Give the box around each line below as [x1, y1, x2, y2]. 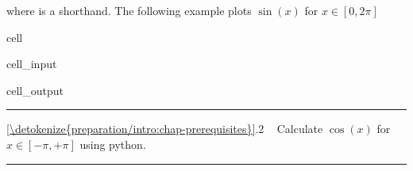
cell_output [6, 82, 64, 98]
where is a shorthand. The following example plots [6, 2, 252, 18]
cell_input [6, 55, 57, 72]
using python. [79, 135, 146, 152]
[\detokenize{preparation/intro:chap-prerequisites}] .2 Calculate [6, 120, 323, 137]
